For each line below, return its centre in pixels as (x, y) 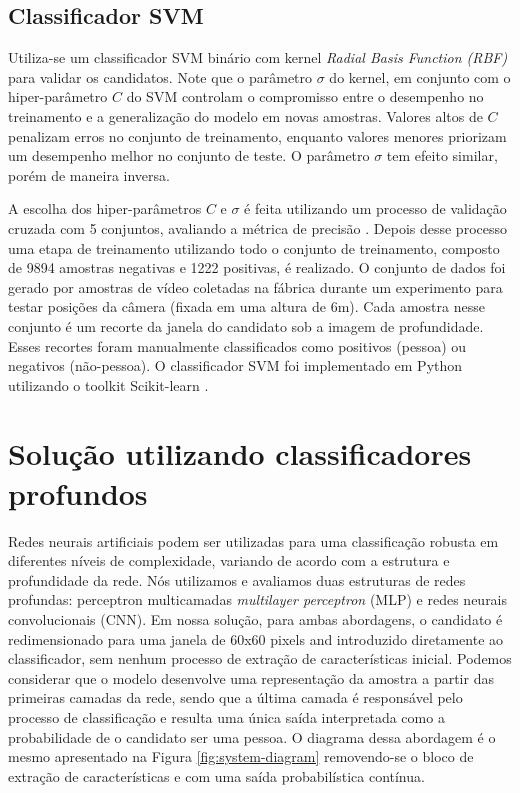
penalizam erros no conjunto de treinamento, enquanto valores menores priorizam (257, 135)
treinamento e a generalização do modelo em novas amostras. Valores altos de (245, 115)
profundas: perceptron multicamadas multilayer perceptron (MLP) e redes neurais (258, 599)
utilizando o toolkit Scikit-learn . (108, 384)
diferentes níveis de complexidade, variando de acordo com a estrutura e (229, 560)
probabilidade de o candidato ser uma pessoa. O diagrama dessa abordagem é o (252, 736)
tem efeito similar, (442, 155)
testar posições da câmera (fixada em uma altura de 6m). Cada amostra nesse (246, 306)
